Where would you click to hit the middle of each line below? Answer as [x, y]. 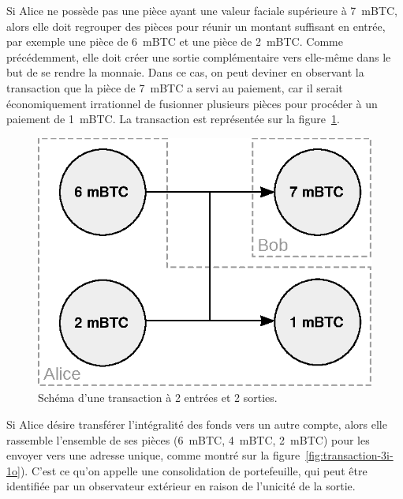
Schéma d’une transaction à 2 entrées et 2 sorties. [158, 398]
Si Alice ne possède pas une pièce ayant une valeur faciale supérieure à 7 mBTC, [202, 10]
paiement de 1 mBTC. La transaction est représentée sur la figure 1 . [173, 119]
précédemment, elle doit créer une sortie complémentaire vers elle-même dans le [199, 56]
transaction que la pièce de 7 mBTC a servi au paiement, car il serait [175, 87]
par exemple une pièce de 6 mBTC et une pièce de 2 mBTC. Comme [175, 41]
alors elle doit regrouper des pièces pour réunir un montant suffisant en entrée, [196, 26]
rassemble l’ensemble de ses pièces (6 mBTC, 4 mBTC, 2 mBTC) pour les [188, 439]
